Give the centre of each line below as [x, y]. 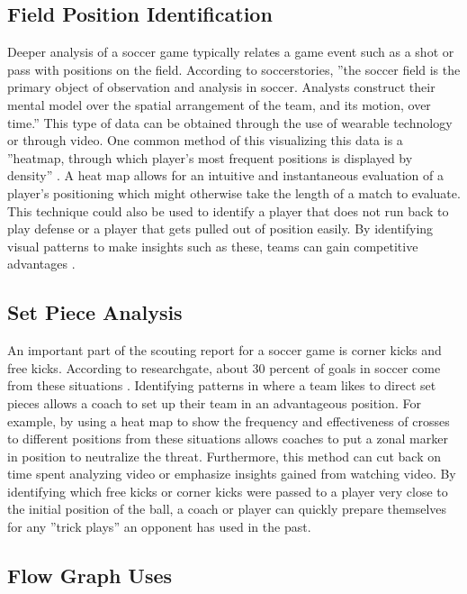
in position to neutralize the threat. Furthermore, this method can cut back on [225, 456]
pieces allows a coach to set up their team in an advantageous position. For [214, 402]
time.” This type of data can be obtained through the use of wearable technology [230, 122]
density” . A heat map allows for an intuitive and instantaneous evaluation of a [225, 175]
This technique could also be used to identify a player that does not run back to [228, 210]
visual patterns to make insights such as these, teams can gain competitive [213, 246]
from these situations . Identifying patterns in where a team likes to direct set [222, 385]
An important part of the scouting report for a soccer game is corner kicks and [225, 350]
